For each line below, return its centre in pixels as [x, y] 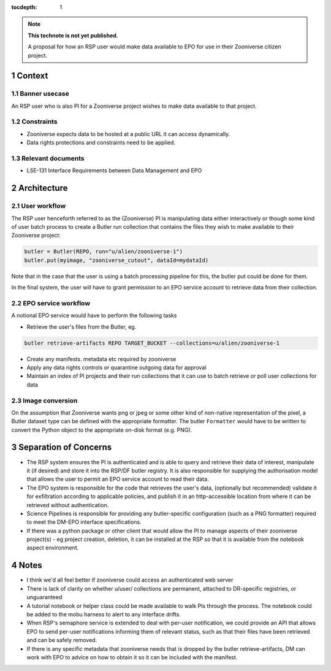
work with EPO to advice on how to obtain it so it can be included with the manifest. [132, 657]
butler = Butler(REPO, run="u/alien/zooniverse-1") [104, 252]
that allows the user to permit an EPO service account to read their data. [118, 479]
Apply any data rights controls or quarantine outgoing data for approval [116, 367]
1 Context [30, 76]
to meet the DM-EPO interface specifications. [84, 522]
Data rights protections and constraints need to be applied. [101, 143]
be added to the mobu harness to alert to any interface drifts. [104, 614]
